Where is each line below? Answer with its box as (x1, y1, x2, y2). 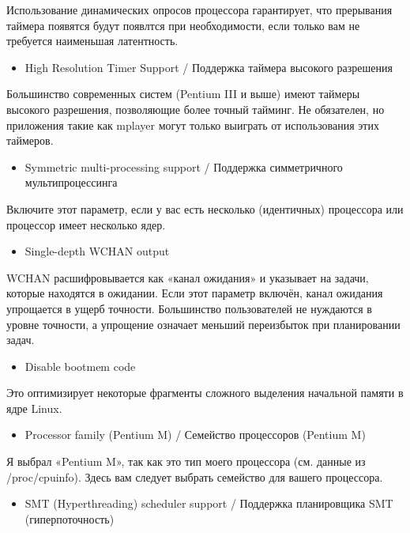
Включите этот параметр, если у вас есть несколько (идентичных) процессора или (6, 200, 404, 217)
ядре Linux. (6, 399, 62, 416)
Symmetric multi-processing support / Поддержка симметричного (24, 158, 343, 175)
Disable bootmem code (24, 357, 136, 374)
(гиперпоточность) (24, 510, 115, 527)
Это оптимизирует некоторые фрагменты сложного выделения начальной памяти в (6, 384, 404, 401)
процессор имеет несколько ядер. (6, 216, 166, 232)
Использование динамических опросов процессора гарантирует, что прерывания (6, 2, 393, 17)
